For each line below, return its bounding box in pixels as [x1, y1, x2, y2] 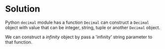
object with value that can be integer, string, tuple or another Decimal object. [5, 24, 161, 30]
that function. [5, 39, 33, 45]
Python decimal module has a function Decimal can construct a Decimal [5, 19, 150, 25]
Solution [5, 3, 41, 15]
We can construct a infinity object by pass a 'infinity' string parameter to [5, 34, 153, 40]
